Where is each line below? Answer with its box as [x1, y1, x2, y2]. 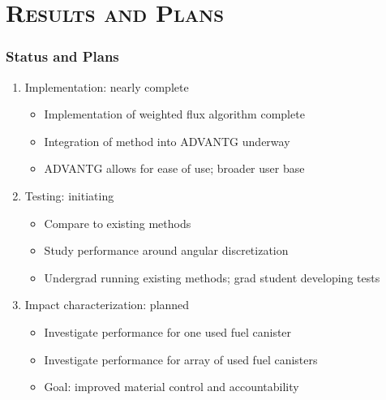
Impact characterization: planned [24, 296, 190, 313]
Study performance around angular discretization [44, 242, 289, 259]
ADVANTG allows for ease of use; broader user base [44, 160, 305, 177]
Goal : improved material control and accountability [44, 378, 299, 395]
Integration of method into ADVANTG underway [44, 132, 290, 149]
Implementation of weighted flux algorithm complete [44, 105, 305, 123]
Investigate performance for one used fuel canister [44, 323, 292, 340]
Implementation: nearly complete [24, 78, 189, 95]
